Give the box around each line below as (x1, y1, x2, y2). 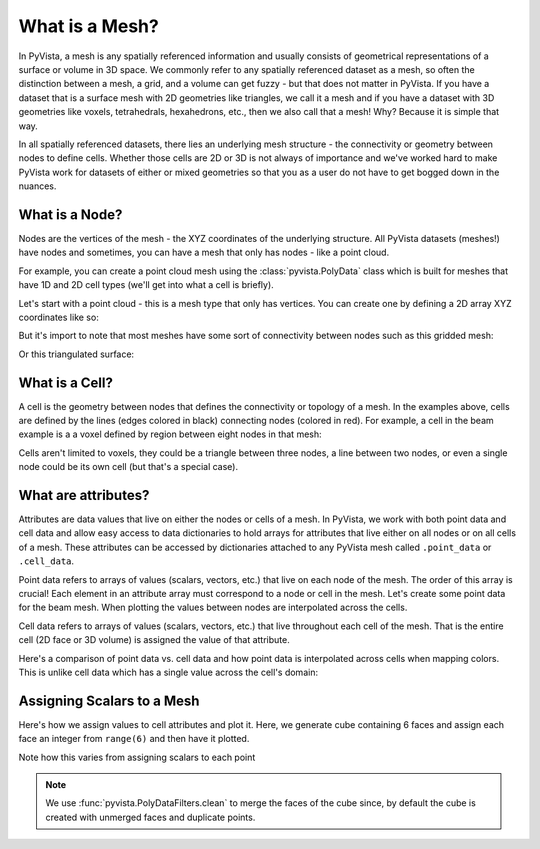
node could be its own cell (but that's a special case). (18, 461, 239, 473)
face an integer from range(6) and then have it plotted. (18, 733, 250, 745)
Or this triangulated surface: (18, 348, 135, 360)
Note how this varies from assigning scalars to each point (18, 751, 256, 763)
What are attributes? (18, 486, 150, 504)
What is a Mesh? (18, 15, 159, 37)
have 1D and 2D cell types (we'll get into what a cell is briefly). (18, 279, 274, 291)
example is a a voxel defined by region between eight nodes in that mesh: (18, 428, 322, 440)
